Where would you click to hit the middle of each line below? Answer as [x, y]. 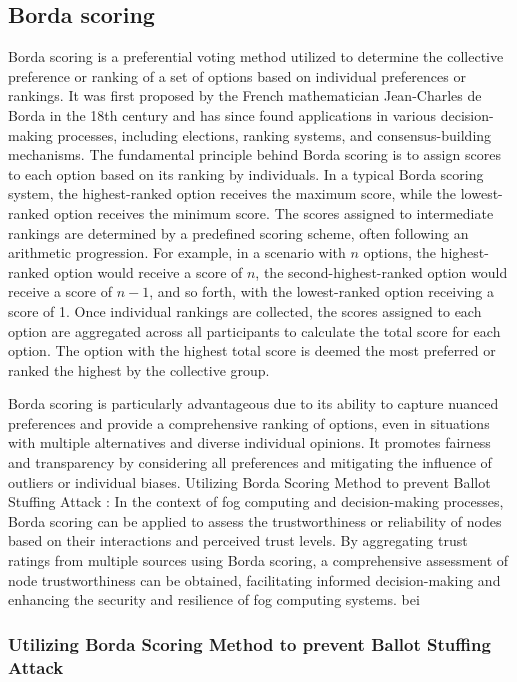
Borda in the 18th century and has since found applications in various [222, 114]
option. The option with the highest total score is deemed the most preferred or [252, 350]
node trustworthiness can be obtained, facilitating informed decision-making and [254, 579]
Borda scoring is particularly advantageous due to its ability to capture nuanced [253, 403]
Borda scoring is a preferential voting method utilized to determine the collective [256, 56]
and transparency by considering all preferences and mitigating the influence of [250, 462]
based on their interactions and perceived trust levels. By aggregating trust [238, 540]
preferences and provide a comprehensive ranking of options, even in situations [249, 422]
